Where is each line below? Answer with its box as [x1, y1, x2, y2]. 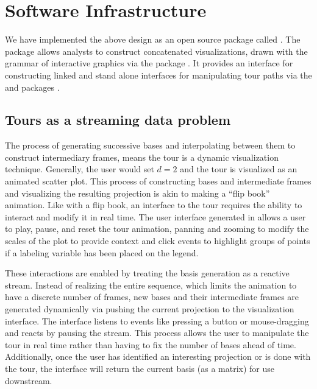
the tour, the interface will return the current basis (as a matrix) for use [5, 362, 275, 374]
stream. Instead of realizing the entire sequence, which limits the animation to [5, 278, 297, 291]
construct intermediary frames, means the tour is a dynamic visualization [5, 150, 279, 163]
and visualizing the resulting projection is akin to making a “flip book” [5, 186, 270, 199]
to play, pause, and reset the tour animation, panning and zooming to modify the [5, 222, 309, 235]
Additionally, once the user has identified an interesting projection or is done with [5, 350, 311, 363]
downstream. [5, 374, 52, 387]
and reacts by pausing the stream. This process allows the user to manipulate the [5, 326, 309, 339]
